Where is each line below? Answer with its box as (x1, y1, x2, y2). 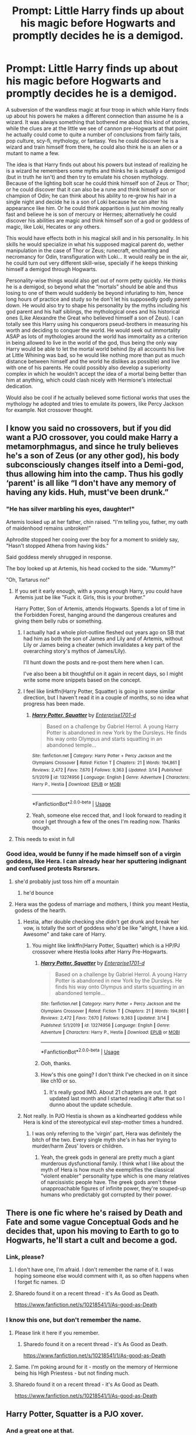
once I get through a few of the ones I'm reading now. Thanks (32, 818, 180, 825)
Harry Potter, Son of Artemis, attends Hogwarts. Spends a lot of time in (14, 605, 185, 612)
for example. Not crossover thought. (6, 406, 93, 413)
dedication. (6, 382, 33, 390)
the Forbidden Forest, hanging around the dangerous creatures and (14, 611, 177, 618)
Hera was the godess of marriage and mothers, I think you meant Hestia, (14, 900, 190, 908)
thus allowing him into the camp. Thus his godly (6, 469, 184, 479)
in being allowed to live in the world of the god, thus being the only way (6, 339, 178, 346)
